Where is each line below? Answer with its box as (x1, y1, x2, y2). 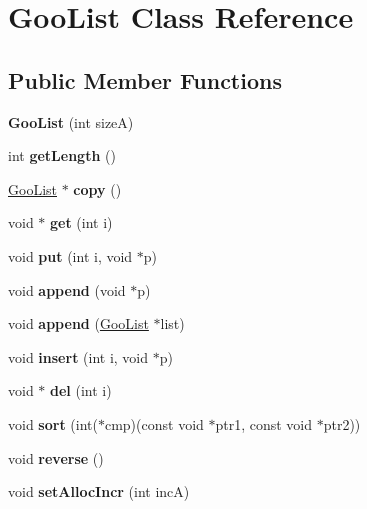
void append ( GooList (8, 313, 149, 334)
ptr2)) (323, 413, 361, 434)
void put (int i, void (8, 245, 133, 266)
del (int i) (50, 380, 112, 401)
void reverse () (8, 447, 104, 468)
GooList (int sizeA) (8, 111, 134, 132)
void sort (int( (8, 413, 98, 434)
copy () (73, 178, 122, 199)
